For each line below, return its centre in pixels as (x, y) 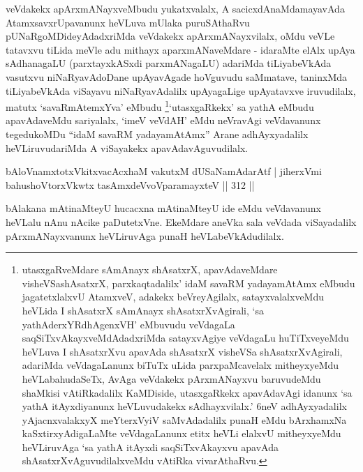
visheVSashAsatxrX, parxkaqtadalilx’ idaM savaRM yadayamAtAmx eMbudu (188, 283)
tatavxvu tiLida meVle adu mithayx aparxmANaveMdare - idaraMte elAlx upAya (180, 49)
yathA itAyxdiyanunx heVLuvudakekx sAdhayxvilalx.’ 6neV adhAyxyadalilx (184, 406)
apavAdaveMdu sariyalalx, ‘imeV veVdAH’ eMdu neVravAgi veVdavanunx (163, 120)
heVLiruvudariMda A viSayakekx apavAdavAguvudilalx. (127, 147)
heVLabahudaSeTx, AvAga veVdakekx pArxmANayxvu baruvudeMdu (171, 378)
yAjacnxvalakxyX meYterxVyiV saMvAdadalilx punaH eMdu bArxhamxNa (184, 419)
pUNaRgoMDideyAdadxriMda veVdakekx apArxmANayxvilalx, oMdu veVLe (170, 36)
